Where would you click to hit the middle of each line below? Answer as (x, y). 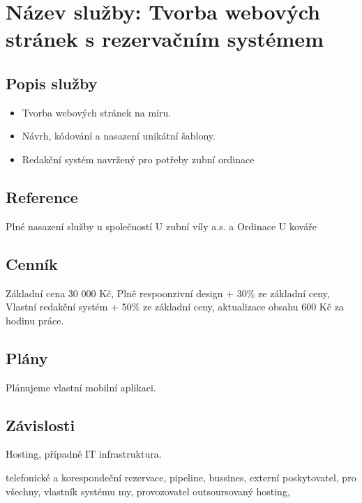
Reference (42, 196)
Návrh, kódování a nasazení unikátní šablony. (119, 136)
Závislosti (40, 425)
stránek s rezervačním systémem (165, 39)
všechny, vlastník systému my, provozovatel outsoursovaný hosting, (148, 491)
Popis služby (52, 83)
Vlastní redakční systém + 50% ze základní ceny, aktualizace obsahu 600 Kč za (175, 307)
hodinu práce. (35, 320)
